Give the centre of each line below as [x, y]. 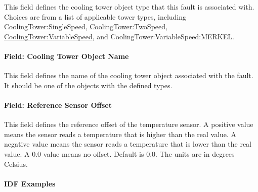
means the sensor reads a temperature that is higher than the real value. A [120, 134]
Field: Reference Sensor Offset [58, 105]
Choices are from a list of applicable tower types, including [95, 16]
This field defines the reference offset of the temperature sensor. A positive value [129, 124]
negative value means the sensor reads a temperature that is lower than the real [128, 144]
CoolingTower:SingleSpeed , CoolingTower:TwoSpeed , [86, 26]
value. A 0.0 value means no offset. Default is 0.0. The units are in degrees [119, 153]
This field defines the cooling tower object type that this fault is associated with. [129, 7]
